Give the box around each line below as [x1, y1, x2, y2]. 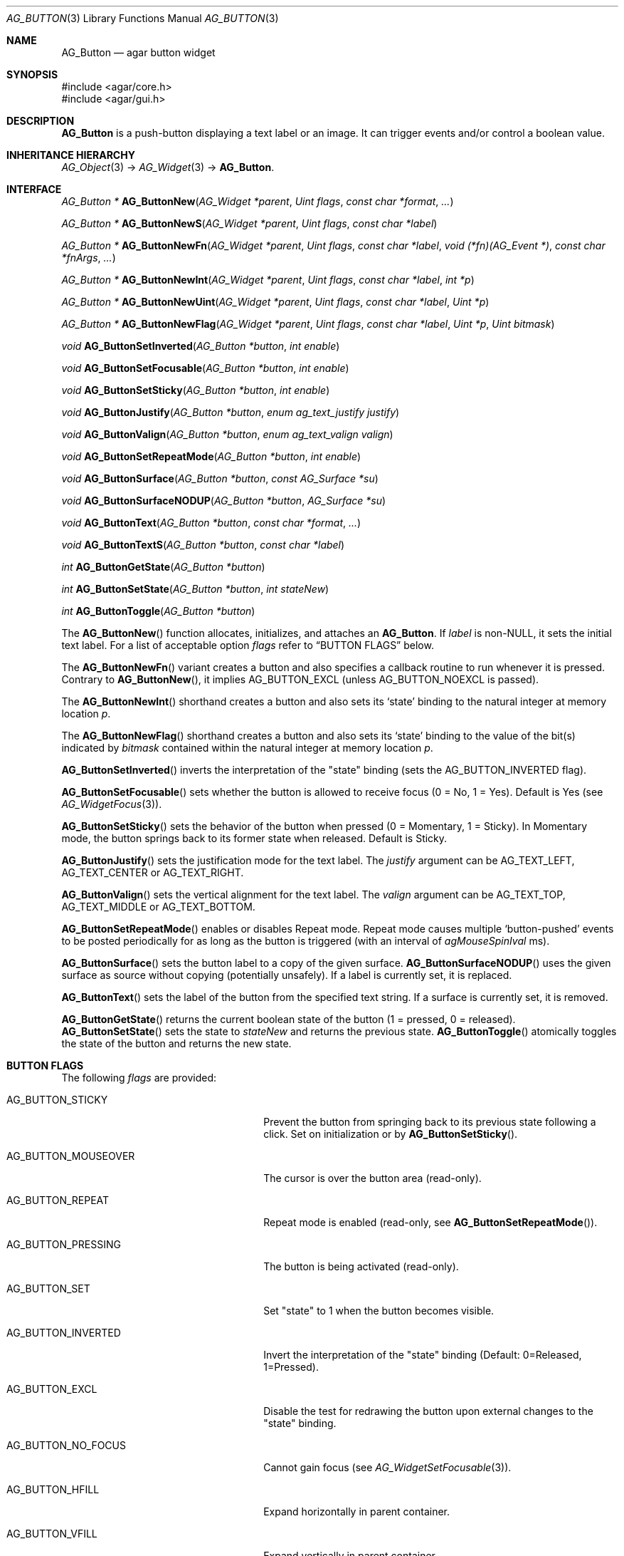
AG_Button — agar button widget [61, 46, 216, 58]
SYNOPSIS [6, 68, 58, 81]
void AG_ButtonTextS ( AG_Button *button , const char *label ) [61, 539, 345, 551]
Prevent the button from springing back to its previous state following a [263, 1116, 596, 1128]
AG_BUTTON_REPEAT [6, 1194, 110, 1206]
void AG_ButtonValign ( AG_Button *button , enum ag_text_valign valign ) [61, 428, 393, 440]
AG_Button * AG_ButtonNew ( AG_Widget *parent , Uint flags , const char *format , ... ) [61, 195, 454, 207]
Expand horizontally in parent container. [263, 1505, 450, 1518]
